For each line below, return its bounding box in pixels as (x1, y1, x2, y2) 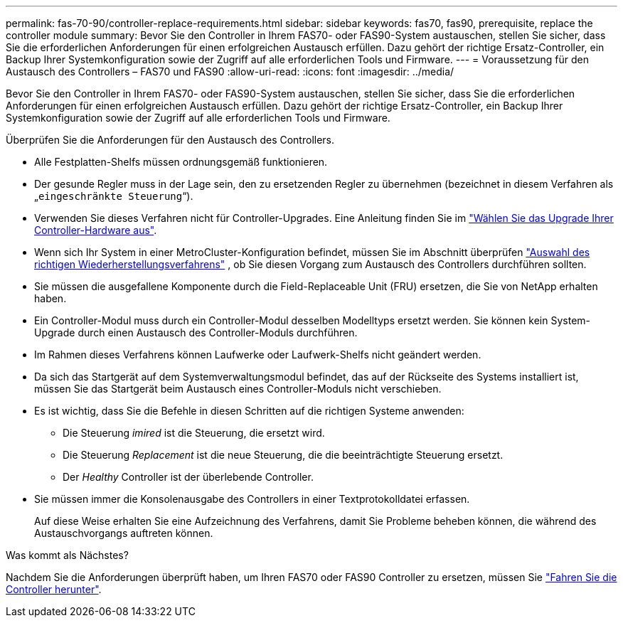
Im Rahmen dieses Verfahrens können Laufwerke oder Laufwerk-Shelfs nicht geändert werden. (34, 348, 481, 361)
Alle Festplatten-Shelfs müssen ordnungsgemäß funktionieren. (34, 156, 328, 168)
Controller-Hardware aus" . (34, 224, 157, 236)
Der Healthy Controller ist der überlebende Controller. (63, 471, 314, 483)
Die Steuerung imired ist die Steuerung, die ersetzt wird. (63, 427, 325, 439)
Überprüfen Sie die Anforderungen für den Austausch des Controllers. (6, 134, 335, 146)
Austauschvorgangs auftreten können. (34, 527, 213, 539)
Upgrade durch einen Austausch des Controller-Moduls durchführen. (34, 326, 358, 339)
